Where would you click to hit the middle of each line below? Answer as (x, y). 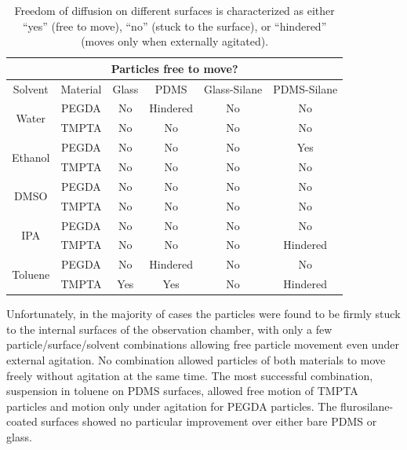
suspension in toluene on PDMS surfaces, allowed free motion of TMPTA (182, 391)
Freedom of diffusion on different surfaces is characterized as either (174, 10)
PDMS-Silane (305, 88)
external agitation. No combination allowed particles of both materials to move (196, 359)
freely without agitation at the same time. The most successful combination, (190, 375)
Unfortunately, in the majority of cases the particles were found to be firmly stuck (203, 314)
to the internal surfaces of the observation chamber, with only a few (169, 329)
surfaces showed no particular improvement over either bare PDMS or (209, 421)
